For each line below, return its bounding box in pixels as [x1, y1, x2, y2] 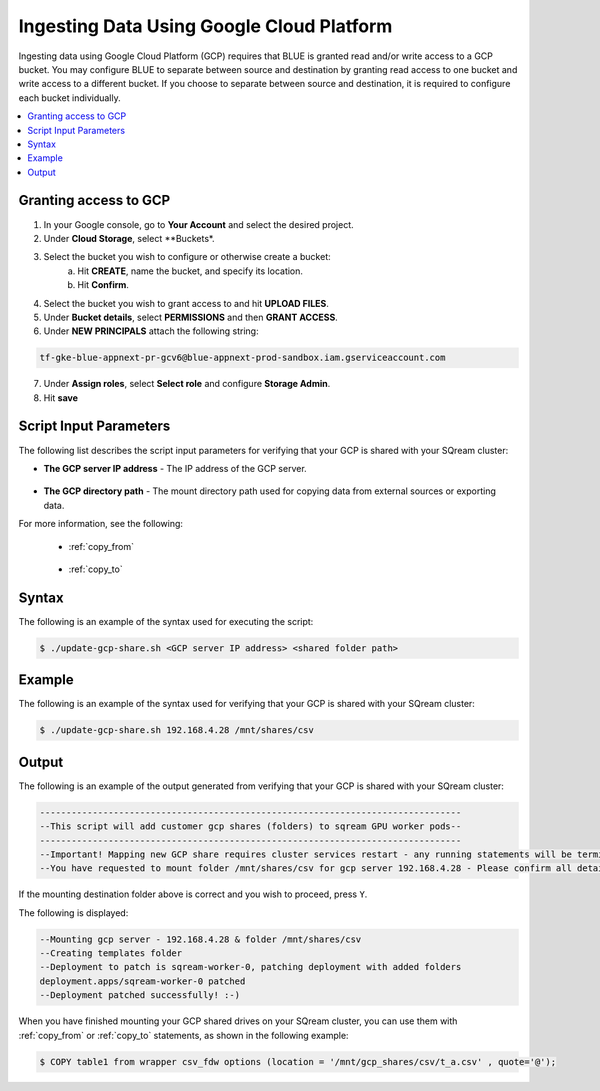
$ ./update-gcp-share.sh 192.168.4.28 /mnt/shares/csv [39, 725, 314, 736]
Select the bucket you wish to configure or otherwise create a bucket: [43, 251, 332, 263]
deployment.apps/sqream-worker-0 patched [39, 975, 246, 987]
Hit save [43, 391, 79, 404]
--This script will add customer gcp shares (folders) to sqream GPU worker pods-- [39, 821, 462, 832]
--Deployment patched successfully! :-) [39, 990, 240, 1001]
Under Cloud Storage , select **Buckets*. [43, 232, 215, 244]
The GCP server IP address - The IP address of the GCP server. [43, 462, 307, 474]
